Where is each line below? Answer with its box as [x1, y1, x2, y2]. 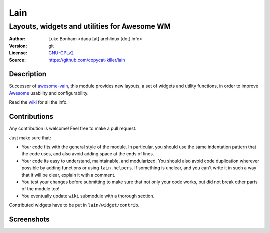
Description [9, 70, 47, 78]
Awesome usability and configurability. [9, 90, 89, 96]
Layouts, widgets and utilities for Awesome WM [9, 22, 171, 31]
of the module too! [21, 186, 60, 192]
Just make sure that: [9, 135, 51, 141]
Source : [9, 57, 26, 63]
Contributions [9, 112, 53, 121]
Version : [9, 43, 27, 49]
